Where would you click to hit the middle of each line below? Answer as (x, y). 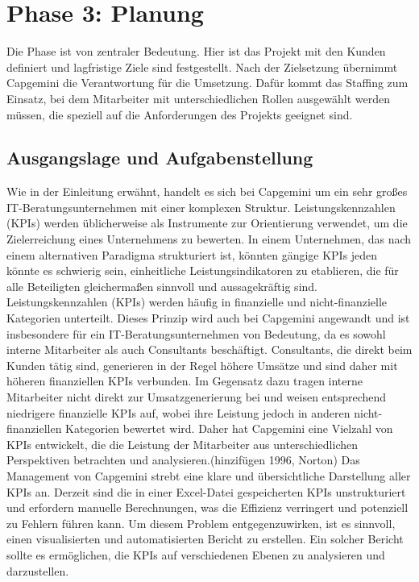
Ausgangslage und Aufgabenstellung (160, 158)
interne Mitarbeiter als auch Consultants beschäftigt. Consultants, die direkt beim (209, 349)
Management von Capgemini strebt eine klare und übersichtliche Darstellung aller (209, 475)
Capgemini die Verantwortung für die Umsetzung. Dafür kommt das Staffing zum (207, 83)
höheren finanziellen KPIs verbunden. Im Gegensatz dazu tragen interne (185, 381)
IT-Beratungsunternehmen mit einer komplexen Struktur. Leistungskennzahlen (201, 207)
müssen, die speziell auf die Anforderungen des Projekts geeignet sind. (180, 114)
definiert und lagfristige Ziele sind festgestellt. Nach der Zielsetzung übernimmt (202, 67)
